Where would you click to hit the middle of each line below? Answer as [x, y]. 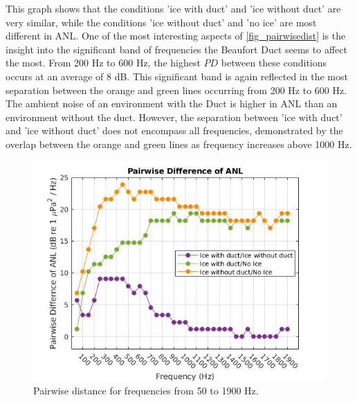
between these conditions [274, 63]
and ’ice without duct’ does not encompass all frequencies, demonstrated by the [174, 130]
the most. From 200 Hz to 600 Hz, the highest [103, 63]
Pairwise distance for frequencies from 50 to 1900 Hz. [146, 391]
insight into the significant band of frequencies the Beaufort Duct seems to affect [176, 49]
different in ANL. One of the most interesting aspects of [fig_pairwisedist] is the [176, 36]
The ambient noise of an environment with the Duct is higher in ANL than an [172, 103]
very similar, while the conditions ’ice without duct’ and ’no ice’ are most [161, 22]
